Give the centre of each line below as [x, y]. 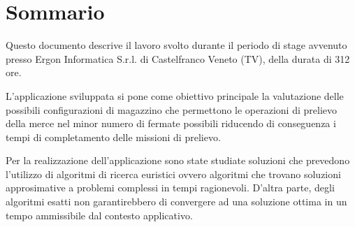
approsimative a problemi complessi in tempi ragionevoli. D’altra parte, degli [170, 188]
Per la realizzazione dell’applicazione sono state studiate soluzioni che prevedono [178, 160]
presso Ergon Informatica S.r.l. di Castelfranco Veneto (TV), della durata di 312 [178, 58]
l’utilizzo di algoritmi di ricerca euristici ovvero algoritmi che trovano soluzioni [173, 174]
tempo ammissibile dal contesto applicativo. [99, 215]
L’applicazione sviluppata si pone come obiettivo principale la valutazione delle [175, 95]
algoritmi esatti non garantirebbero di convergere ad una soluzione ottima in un [176, 202]
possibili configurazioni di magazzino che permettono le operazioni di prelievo [171, 109]
